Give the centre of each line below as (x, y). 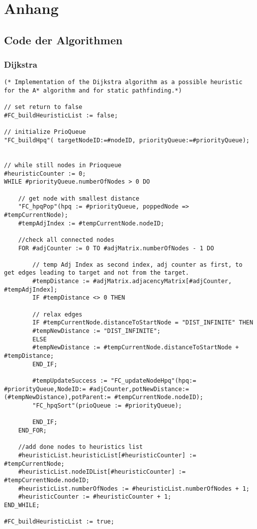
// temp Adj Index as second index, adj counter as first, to (137, 264)
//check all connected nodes (66, 240)
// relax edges (57, 314)
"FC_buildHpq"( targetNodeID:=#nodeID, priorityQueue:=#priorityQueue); (127, 140)
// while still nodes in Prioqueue (63, 165)
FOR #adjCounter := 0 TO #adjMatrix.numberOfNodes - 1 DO (116, 248)
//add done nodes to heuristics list (81, 447)
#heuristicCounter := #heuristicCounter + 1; (95, 497)
